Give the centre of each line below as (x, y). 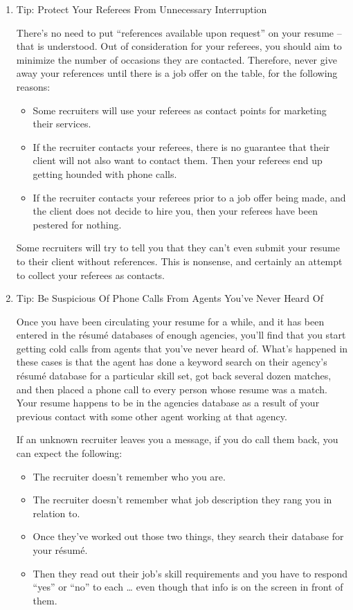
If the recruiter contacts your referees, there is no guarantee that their (181, 146)
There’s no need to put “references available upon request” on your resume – (179, 32)
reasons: (33, 86)
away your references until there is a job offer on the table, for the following (177, 73)
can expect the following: (69, 453)
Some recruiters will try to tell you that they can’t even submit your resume (178, 248)
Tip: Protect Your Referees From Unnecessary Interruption (142, 9)
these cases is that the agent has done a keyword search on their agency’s (172, 362)
